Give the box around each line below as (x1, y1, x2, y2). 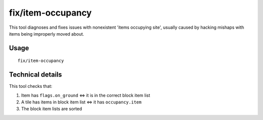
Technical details (9, 71, 62, 79)
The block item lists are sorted (21, 106, 82, 112)
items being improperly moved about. (9, 31, 85, 37)
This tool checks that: (9, 83, 53, 89)
